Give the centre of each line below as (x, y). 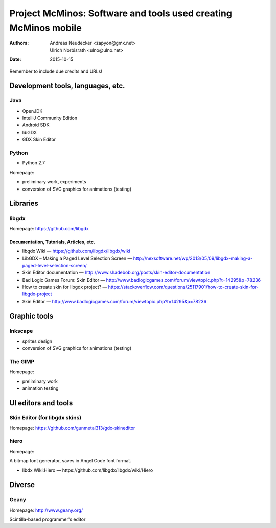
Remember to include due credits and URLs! (56, 71)
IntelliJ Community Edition (50, 118)
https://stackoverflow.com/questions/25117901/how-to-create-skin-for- (183, 287)
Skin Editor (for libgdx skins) (45, 418)
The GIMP (22, 362)
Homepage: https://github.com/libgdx (49, 228)
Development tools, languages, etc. (67, 86)
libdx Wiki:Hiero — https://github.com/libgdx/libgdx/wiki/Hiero (88, 470)
